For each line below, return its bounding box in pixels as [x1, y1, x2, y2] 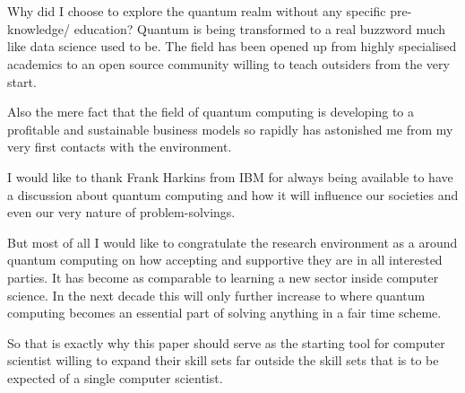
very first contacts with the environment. [7, 137, 232, 156]
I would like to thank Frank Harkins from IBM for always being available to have [7, 167, 453, 186]
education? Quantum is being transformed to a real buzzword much [73, 19, 446, 38]
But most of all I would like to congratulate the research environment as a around [7, 232, 458, 251]
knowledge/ [7, 19, 70, 38]
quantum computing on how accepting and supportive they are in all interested [7, 250, 443, 269]
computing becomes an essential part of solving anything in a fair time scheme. [7, 303, 442, 322]
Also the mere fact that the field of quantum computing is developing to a [7, 102, 415, 121]
